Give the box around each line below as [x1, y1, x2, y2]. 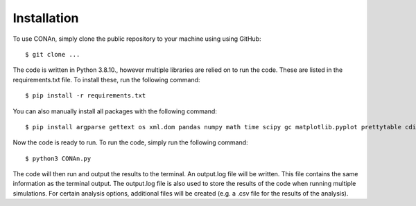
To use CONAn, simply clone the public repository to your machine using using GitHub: [12, 35, 261, 43]
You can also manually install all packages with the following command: [12, 107, 218, 115]
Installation [12, 10, 79, 26]
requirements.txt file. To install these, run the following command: [12, 75, 200, 84]
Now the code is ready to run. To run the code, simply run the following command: [12, 138, 249, 147]
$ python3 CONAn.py [25, 154, 92, 162]
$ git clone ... [25, 50, 80, 58]
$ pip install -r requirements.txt [25, 92, 146, 100]
